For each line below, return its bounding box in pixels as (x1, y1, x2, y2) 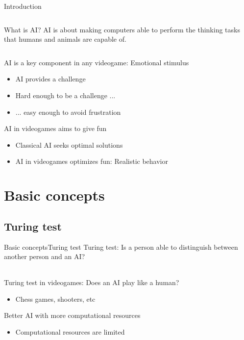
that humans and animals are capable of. (4, 34, 126, 44)
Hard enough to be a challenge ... (15, 90, 116, 100)
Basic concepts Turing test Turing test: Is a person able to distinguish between (4, 241, 238, 252)
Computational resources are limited (15, 327, 125, 337)
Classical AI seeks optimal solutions (15, 139, 123, 150)
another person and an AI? (4, 251, 85, 262)
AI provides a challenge (15, 74, 86, 84)
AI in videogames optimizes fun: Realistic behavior (15, 156, 168, 166)
